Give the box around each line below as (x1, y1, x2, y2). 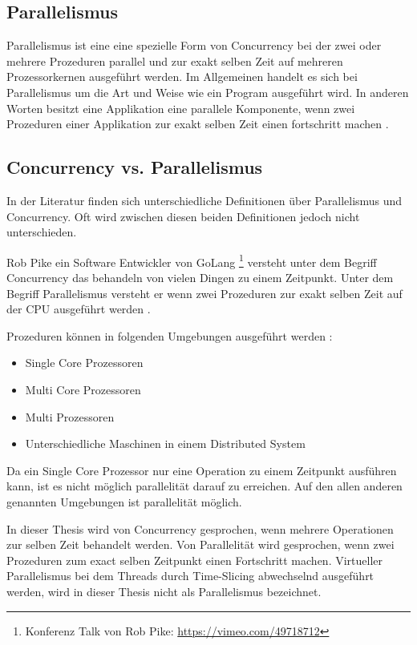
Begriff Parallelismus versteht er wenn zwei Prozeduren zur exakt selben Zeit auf (6, 284, 403, 301)
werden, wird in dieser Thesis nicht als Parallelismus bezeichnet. (6, 583, 322, 599)
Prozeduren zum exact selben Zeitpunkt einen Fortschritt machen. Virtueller (6, 551, 383, 568)
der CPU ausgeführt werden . (6, 300, 151, 317)
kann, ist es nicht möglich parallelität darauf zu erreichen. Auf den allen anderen (6, 478, 403, 494)
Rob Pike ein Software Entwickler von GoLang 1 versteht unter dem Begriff (6, 251, 377, 270)
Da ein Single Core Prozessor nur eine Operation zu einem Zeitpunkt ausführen (6, 462, 397, 478)
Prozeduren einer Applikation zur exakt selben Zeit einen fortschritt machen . (6, 115, 389, 132)
